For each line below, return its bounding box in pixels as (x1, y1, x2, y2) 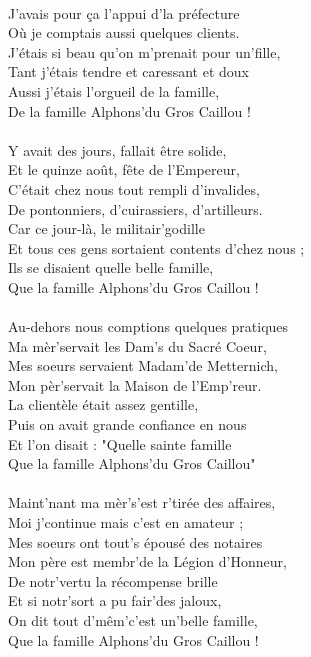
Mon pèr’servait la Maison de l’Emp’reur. (8, 374, 262, 395)
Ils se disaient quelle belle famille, (8, 257, 214, 278)
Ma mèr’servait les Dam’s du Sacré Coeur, (8, 335, 267, 356)
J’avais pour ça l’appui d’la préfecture (8, 2, 240, 23)
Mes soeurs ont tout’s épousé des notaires (8, 531, 263, 552)
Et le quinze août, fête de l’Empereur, (8, 159, 240, 180)
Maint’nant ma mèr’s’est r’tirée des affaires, (8, 492, 276, 513)
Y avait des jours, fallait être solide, (8, 139, 227, 160)
